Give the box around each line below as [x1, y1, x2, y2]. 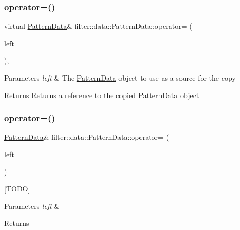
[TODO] [4, 183, 30, 194]
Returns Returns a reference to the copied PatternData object [4, 89, 199, 100]
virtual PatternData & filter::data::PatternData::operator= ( [4, 21, 192, 31]
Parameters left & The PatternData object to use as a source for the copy [4, 72, 236, 83]
